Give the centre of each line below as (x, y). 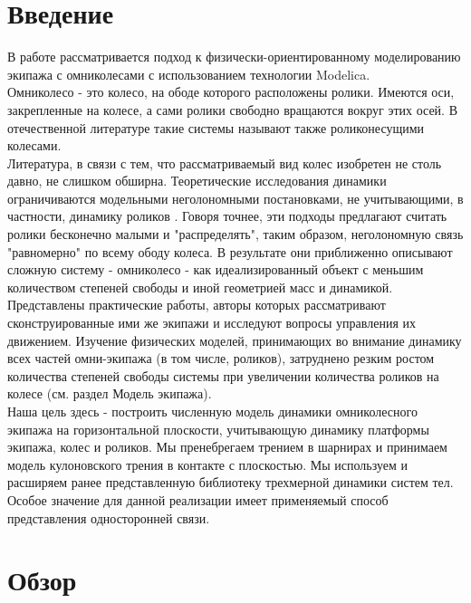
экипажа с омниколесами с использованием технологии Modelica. (189, 74)
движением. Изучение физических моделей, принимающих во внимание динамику (235, 340)
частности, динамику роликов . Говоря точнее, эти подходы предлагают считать (227, 216)
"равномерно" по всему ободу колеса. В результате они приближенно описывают (230, 251)
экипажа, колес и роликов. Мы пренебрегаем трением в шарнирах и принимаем (227, 447)
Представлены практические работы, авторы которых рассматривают (197, 305)
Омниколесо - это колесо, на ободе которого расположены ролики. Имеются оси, (231, 92)
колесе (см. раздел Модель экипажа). (110, 393)
